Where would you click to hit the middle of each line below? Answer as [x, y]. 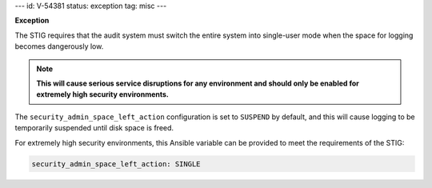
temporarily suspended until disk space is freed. [94, 128]
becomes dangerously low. [59, 46]
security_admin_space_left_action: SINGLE [116, 164]
